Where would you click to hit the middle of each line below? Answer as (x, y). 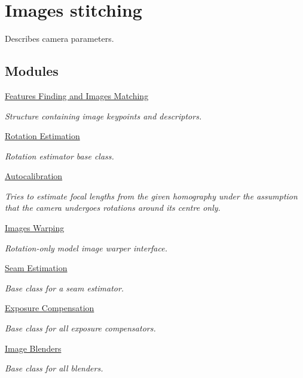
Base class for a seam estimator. (65, 288)
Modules (32, 71)
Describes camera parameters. (59, 39)
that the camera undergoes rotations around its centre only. (113, 208)
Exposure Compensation (50, 308)
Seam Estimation (36, 268)
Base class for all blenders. (54, 368)
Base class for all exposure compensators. (80, 328)
